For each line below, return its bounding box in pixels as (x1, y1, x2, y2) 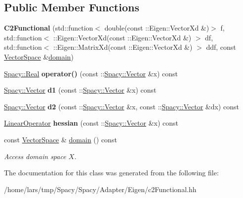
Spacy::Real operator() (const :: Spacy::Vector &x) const (4, 68, 178, 78)
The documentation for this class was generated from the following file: (4, 167, 219, 178)
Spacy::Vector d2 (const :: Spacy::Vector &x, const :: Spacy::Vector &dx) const (4, 101, 239, 111)
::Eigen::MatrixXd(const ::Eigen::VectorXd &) (53, 42, 193, 52)
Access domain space (4, 151, 66, 161)
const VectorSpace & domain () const (4, 134, 117, 144)
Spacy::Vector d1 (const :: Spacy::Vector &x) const (4, 85, 157, 95)
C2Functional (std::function (4, 23, 93, 33)
